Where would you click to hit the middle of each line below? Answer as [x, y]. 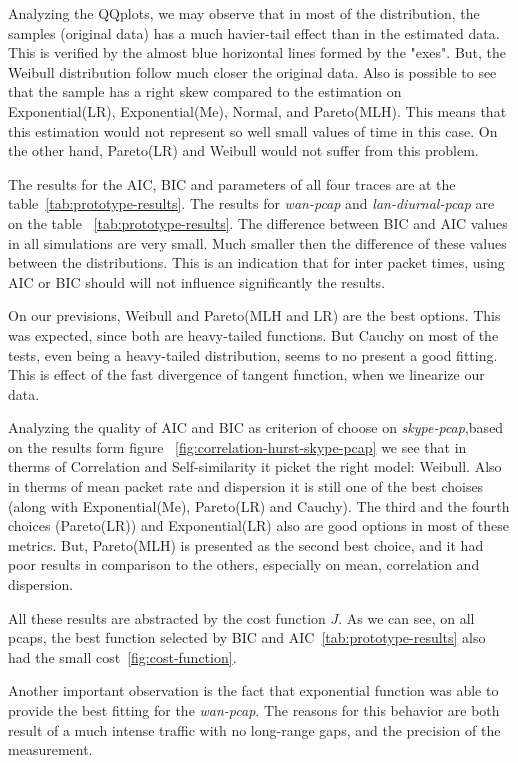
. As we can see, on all [406, 617]
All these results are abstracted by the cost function [167, 617]
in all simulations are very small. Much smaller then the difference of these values [257, 242]
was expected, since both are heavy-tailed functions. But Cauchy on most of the [253, 334]
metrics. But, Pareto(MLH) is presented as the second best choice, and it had [246, 544]
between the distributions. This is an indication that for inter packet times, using [256, 262]
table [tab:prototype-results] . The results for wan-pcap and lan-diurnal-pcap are [251, 203]
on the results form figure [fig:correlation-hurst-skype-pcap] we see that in [237, 446]
